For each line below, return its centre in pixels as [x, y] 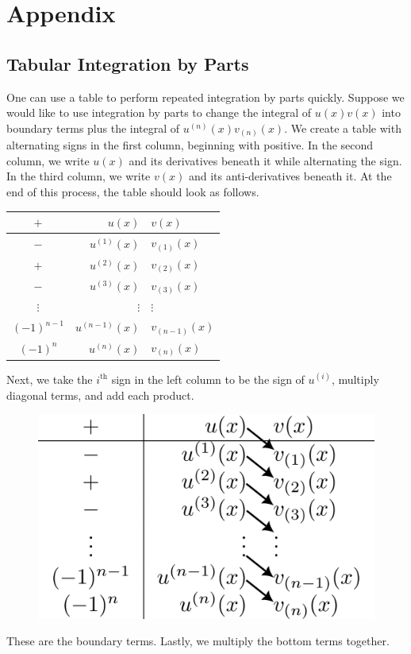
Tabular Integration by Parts [128, 63]
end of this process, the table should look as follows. [133, 192]
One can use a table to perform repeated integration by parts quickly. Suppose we [205, 97]
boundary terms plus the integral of [93, 128]
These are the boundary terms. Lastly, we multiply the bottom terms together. [198, 641]
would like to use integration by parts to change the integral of [159, 112]
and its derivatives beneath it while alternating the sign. [265, 160]
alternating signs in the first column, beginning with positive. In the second [190, 145]
